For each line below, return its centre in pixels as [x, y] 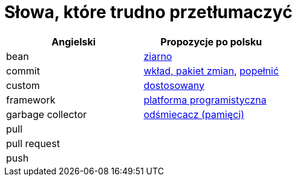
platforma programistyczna [205, 100]
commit [23, 71]
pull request [33, 143]
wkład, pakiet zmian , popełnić [211, 71]
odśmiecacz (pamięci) [194, 114]
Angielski [74, 41]
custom [23, 85]
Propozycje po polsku [211, 41]
